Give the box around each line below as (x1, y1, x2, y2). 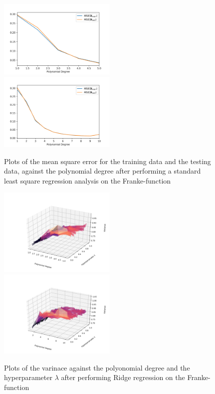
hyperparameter (4, 372, 52, 383)
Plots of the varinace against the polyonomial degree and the (4, 362, 190, 373)
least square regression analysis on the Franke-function (4, 175, 171, 186)
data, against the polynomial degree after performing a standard (4, 166, 201, 176)
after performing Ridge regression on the (61, 372, 185, 383)
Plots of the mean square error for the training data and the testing (4, 156, 211, 166)
